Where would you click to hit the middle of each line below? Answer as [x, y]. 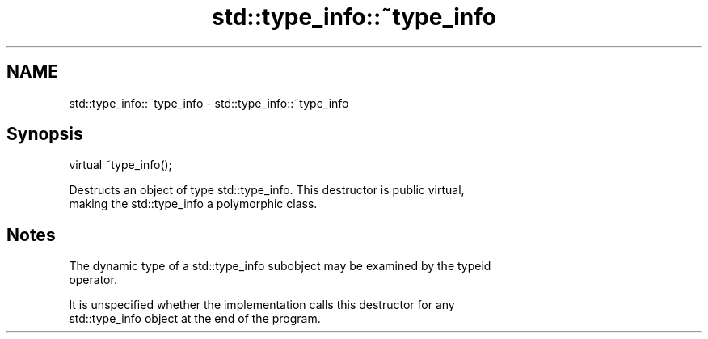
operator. [93, 280]
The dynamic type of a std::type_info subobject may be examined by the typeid [280, 266]
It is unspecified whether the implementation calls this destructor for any [262, 305]
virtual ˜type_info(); [120, 165]
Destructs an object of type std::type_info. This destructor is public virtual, [267, 190]
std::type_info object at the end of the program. [195, 319]
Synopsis [45, 134]
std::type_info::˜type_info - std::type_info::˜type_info [209, 103]
